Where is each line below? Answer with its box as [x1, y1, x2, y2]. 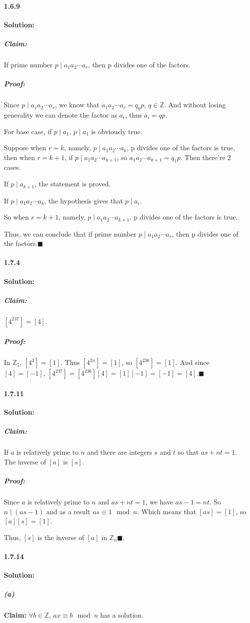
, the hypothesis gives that [44, 195, 123, 205]
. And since [176, 357, 210, 367]
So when [4, 212, 29, 222]
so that [178, 447, 199, 457]
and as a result [46, 506, 90, 516]
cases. [4, 162, 21, 172]
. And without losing [164, 100, 226, 110]
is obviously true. [91, 126, 143, 136]
